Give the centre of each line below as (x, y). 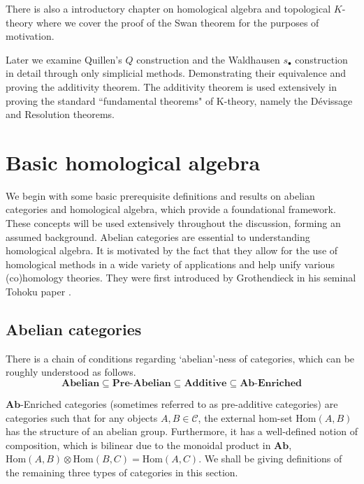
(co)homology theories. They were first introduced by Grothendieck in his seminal (181, 278)
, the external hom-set (245, 417)
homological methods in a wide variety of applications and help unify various (170, 264)
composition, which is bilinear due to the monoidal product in (138, 445)
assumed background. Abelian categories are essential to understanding (158, 236)
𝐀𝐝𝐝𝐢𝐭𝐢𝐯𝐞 (205, 384)
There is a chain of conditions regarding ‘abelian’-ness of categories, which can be (180, 358)
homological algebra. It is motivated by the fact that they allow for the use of (172, 250)
